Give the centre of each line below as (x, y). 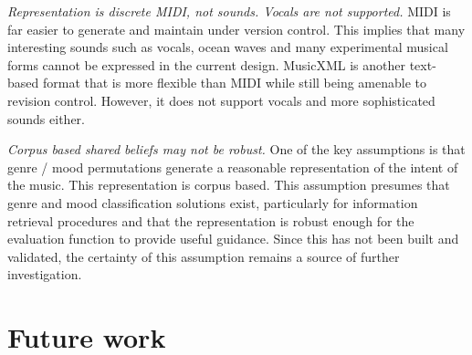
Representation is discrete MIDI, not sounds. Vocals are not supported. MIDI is (229, 11)
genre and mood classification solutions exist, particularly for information (213, 202)
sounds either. (46, 118)
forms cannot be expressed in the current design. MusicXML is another (207, 64)
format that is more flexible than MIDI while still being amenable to (235, 83)
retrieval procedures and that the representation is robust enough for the (211, 220)
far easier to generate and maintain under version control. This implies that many (236, 29)
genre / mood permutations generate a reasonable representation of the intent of (233, 167)
